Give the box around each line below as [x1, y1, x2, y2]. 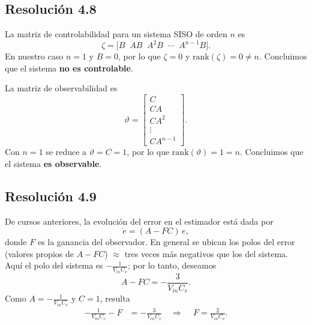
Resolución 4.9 [5, 186, 97, 205]
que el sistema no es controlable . [5, 61, 133, 74]
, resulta [100, 292, 130, 305]
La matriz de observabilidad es [5, 82, 118, 94]
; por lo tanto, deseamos [127, 259, 217, 272]
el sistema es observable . [5, 157, 102, 169]
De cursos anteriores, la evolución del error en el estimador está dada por [5, 214, 274, 227]
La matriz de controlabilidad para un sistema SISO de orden [5, 28, 227, 40]
